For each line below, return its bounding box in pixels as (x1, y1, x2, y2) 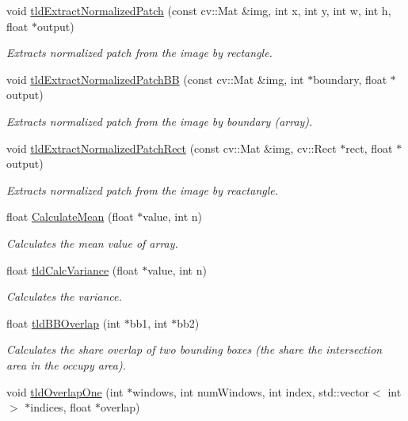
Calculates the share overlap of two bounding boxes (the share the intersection (6, 341, 383, 358)
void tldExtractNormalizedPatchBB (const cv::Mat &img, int (6, 70, 304, 87)
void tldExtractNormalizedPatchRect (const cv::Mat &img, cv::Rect (6, 139, 337, 156)
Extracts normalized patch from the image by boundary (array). (6, 112, 313, 129)
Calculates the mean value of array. (6, 234, 178, 251)
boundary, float (313, 70, 387, 87)
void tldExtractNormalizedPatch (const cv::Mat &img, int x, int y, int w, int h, (6, 2, 391, 18)
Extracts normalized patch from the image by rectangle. (6, 44, 273, 61)
